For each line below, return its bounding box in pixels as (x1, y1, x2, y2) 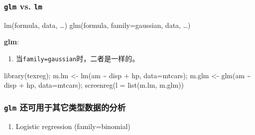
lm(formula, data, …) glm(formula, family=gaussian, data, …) (4, 19, 191, 30)
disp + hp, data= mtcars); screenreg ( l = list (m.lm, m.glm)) (4, 80, 184, 90)
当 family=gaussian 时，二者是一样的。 (15, 53, 139, 63)
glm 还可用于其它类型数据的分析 (4, 101, 126, 113)
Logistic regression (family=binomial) (15, 121, 130, 131)
